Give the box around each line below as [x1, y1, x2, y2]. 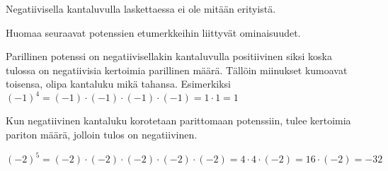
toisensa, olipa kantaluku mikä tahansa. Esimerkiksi [6, 76, 231, 91]
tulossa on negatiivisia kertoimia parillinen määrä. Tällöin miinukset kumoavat [6, 62, 348, 77]
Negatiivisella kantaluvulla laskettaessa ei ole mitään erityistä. [6, 1, 276, 16]
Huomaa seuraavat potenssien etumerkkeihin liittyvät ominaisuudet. [6, 25, 301, 40]
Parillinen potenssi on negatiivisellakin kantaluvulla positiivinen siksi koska [6, 49, 332, 64]
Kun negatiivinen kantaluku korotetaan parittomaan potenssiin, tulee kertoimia [6, 113, 351, 128]
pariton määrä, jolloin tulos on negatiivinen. [6, 127, 198, 142]
